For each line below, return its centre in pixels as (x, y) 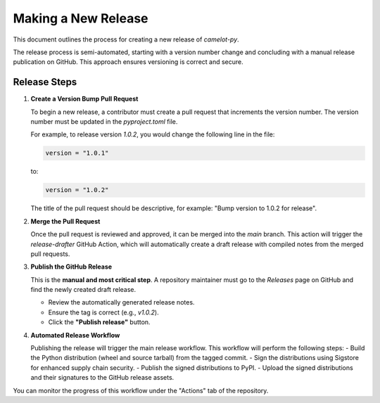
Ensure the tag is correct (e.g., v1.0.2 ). (103, 312)
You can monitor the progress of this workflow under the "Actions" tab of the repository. (141, 390)
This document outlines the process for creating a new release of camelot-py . (126, 39)
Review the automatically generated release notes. (121, 302)
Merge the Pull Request (65, 221)
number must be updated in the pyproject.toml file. (104, 122)
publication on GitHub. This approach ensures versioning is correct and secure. (128, 62)
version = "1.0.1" (77, 153)
